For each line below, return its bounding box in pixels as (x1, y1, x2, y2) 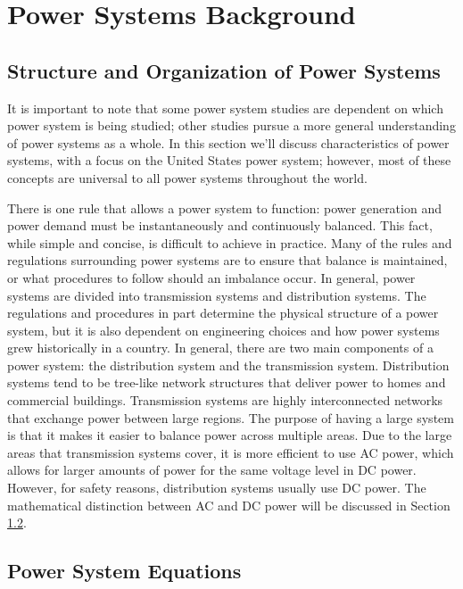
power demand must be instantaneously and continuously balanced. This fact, (7, 216, 433, 235)
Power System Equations (7, 557, 242, 585)
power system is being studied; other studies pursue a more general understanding (7, 116, 456, 135)
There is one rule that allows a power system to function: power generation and (7, 198, 442, 217)
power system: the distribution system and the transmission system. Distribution (7, 355, 450, 374)
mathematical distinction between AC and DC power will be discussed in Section (7, 495, 451, 514)
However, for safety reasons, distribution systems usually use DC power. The (7, 478, 426, 497)
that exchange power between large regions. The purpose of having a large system (7, 408, 454, 427)
